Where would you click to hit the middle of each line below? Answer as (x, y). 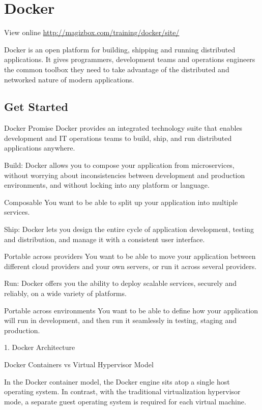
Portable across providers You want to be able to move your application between (130, 256)
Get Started (36, 107)
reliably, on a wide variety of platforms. (65, 293)
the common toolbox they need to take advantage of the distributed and (117, 69)
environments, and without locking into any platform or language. (107, 185)
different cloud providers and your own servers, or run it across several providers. (130, 266)
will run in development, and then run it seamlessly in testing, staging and (121, 320)
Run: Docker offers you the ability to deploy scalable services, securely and (121, 283)
